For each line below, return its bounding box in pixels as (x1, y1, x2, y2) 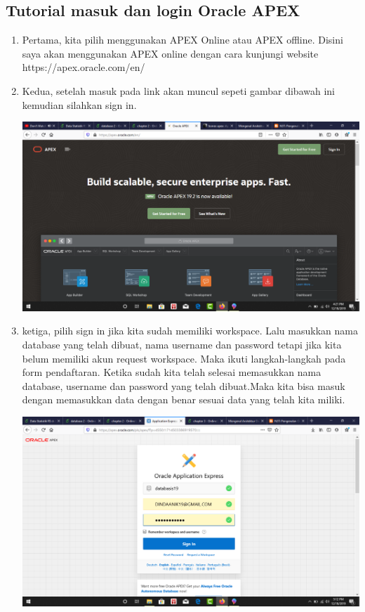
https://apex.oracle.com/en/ (22, 60, 145, 74)
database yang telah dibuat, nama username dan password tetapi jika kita (22, 337, 342, 351)
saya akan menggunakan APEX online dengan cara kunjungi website (22, 46, 319, 60)
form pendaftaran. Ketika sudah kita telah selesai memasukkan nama (22, 365, 321, 379)
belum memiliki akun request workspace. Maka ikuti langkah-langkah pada (22, 351, 346, 365)
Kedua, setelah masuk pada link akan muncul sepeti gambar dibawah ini (22, 83, 335, 98)
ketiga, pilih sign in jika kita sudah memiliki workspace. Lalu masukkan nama (22, 323, 358, 338)
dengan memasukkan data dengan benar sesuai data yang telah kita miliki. (22, 392, 345, 407)
